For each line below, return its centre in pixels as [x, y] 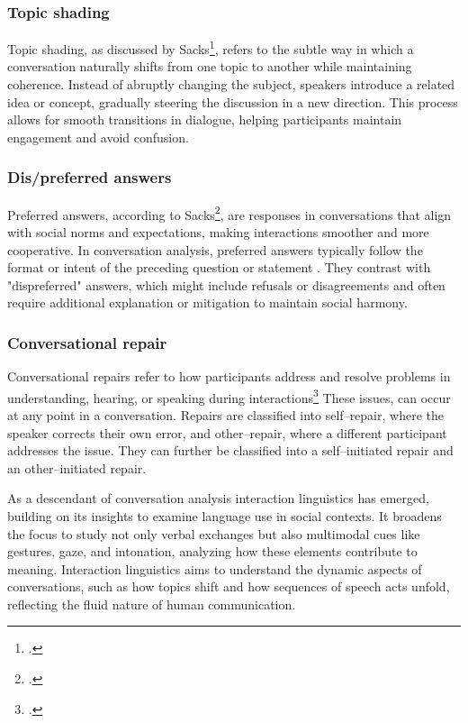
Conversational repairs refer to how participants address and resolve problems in [229, 376]
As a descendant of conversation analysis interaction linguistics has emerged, [218, 498]
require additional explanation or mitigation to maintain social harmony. [207, 302]
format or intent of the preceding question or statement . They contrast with [219, 267]
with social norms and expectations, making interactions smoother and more [218, 231]
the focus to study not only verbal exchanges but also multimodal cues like [214, 533]
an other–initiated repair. [77, 467]
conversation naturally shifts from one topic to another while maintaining [210, 66]
